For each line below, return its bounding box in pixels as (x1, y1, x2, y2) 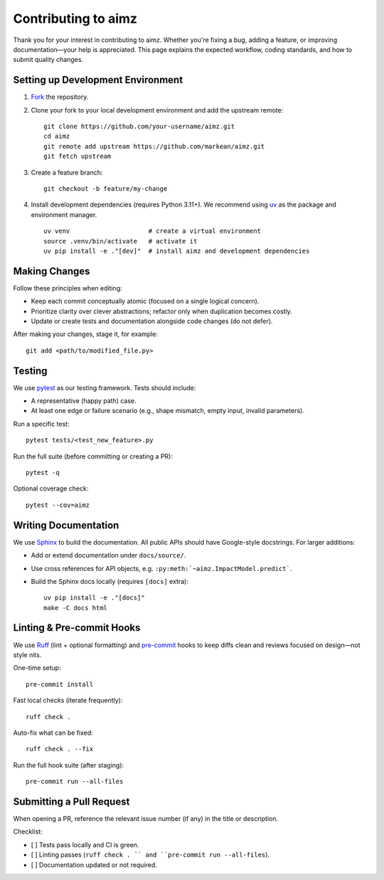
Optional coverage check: (13, 484, 89, 493)
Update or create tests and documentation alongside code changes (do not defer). (31, 317, 273, 325)
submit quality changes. (13, 56, 84, 64)
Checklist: (13, 827, 43, 836)
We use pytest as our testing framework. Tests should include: (13, 383, 196, 392)
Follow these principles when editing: (13, 283, 122, 292)
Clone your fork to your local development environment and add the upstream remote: (31, 105, 284, 114)
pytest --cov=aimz (26, 501, 90, 509)
